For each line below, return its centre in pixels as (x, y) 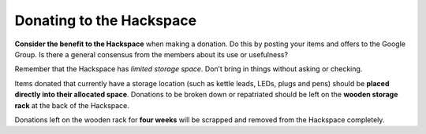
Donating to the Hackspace (106, 20)
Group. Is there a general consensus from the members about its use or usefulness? (151, 54)
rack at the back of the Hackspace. (72, 105)
